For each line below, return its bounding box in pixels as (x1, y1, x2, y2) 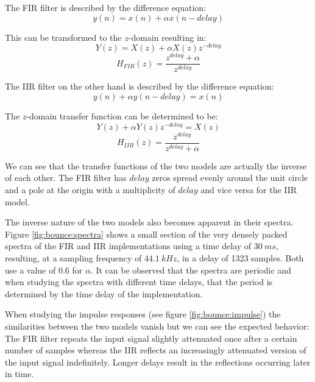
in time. (5, 367, 34, 380)
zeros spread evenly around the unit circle (152, 171, 308, 184)
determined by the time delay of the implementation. (5, 287, 203, 300)
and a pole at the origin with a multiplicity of (5, 183, 175, 196)
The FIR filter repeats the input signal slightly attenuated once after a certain (5, 331, 297, 344)
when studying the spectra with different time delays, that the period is (5, 275, 273, 288)
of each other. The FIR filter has (5, 171, 127, 184)
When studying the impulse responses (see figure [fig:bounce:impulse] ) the (5, 308, 281, 320)
